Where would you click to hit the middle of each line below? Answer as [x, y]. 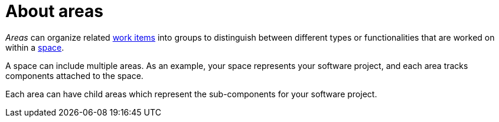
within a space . [35, 47]
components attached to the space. [74, 75]
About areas [54, 11]
